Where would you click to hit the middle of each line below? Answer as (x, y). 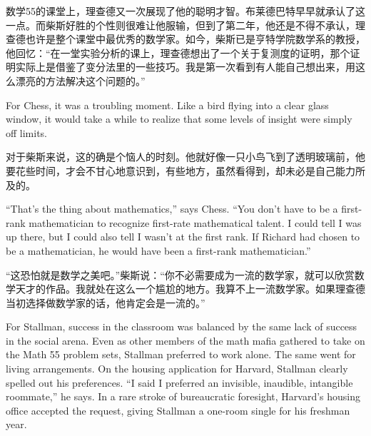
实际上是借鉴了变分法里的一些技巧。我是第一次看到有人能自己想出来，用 (185, 67)
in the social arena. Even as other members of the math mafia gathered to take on (185, 340)
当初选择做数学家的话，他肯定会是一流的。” (106, 302)
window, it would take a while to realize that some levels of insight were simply (179, 119)
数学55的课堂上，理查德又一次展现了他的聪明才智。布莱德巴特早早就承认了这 (185, 11)
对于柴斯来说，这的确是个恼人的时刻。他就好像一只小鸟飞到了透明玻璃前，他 (185, 157)
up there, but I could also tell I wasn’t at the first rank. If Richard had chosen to (183, 237)
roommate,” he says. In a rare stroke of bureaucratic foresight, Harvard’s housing (183, 396)
